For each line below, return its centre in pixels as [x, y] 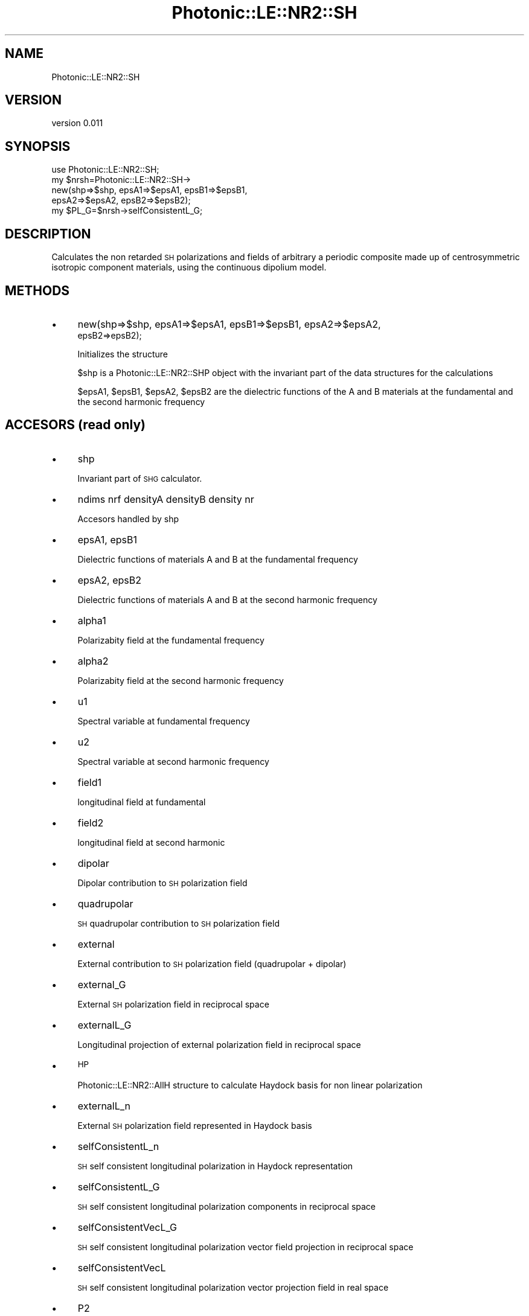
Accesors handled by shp [128, 519]
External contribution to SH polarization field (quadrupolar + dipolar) [212, 963]
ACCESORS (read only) [75, 425]
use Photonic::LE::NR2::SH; [105, 170]
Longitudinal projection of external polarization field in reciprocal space [219, 1044]
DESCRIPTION [48, 234]
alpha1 [92, 620]
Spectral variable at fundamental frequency [164, 721]
